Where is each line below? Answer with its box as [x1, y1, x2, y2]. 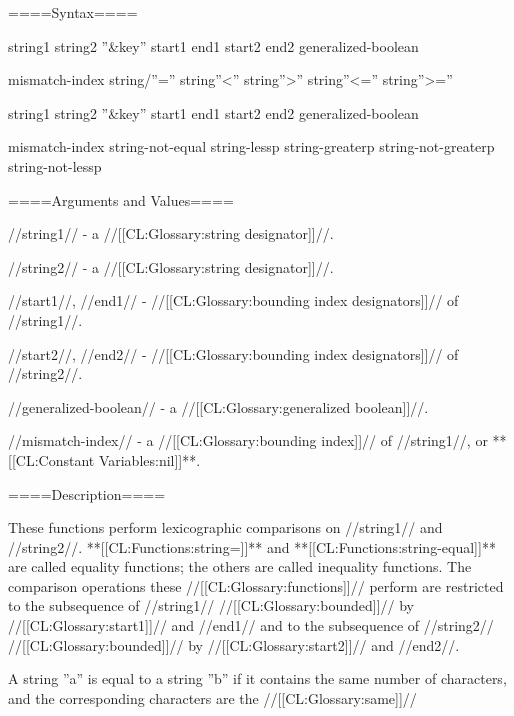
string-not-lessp [8, 155, 102, 176]
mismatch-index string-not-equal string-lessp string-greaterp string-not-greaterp [8, 136, 495, 157]
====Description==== [8, 483, 166, 504]
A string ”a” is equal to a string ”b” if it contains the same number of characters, [8, 668, 507, 689]
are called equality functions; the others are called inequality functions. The [8, 556, 472, 577]
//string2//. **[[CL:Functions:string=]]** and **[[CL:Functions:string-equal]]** [8, 536, 496, 557]
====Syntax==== [8, 2, 138, 22]
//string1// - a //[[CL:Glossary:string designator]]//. [8, 223, 334, 244]
